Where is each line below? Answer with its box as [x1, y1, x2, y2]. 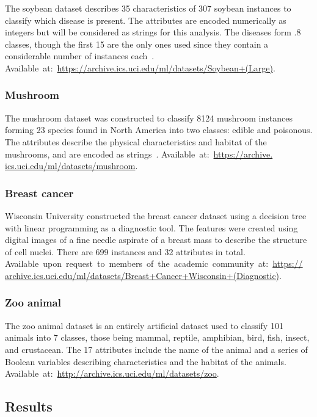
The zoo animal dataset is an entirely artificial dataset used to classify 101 [5, 319, 283, 332]
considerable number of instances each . [5, 49, 155, 62]
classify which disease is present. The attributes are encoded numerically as [5, 13, 286, 26]
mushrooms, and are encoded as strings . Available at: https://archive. [5, 147, 273, 160]
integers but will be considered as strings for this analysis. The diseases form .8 [5, 26, 301, 38]
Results [5, 397, 53, 416]
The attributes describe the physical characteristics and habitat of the [5, 135, 267, 148]
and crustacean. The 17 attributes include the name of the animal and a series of [5, 343, 308, 355]
